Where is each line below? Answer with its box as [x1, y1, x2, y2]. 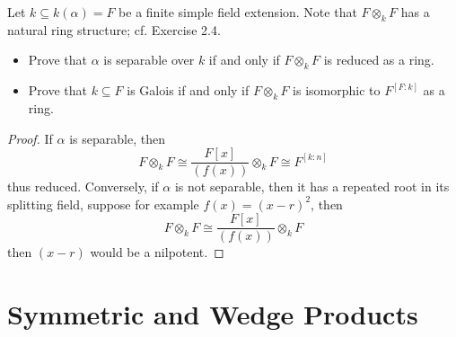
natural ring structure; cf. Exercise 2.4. [7, 20, 221, 39]
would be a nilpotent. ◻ [90, 243, 224, 262]
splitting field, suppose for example [7, 194, 199, 213]
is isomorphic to [293, 81, 381, 100]
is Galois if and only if [127, 81, 250, 100]
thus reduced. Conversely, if [7, 177, 159, 196]
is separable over [103, 50, 195, 69]
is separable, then [69, 129, 165, 147]
